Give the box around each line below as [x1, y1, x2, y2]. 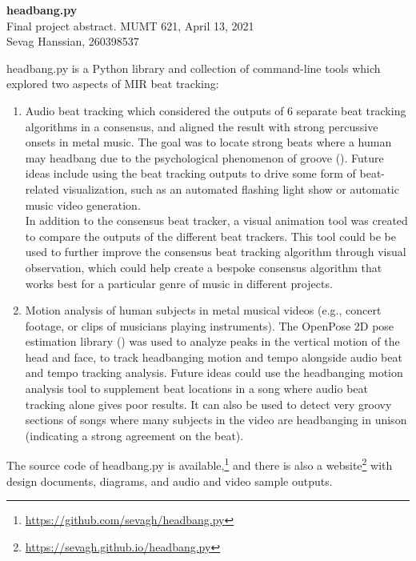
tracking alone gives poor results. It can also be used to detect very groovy [25, 395, 392, 412]
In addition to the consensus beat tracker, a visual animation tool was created [25, 212, 408, 229]
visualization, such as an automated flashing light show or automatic [62, 180, 399, 197]
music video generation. [25, 196, 141, 213]
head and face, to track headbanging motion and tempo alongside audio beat [25, 348, 402, 365]
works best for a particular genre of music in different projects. [25, 274, 333, 291]
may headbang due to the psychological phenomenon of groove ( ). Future [25, 149, 384, 166]
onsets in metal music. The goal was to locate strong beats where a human [25, 134, 392, 150]
